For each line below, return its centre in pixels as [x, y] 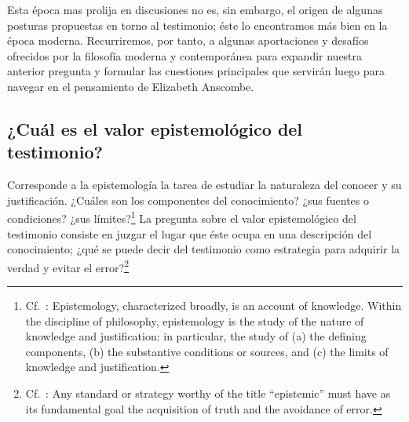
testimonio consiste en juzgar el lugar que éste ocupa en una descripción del [190, 233]
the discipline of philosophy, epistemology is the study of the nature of [195, 320]
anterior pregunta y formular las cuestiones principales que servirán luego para [196, 71]
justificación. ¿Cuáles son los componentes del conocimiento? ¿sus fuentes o [188, 200]
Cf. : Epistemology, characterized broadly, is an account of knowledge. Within [214, 306]
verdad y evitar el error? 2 [68, 266]
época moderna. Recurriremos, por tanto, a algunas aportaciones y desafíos [188, 40]
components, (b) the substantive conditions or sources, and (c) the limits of [207, 351]
